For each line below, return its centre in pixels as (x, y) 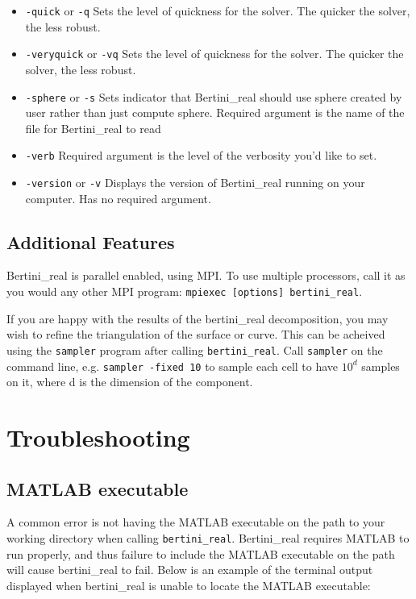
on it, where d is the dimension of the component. (130, 382)
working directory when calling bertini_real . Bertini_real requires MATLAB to (208, 537)
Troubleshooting (98, 437)
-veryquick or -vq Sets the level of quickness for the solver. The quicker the (214, 54)
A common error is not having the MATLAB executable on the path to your (196, 522)
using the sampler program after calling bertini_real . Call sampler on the (195, 349)
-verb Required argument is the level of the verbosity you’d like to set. (201, 155)
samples (381, 366)
